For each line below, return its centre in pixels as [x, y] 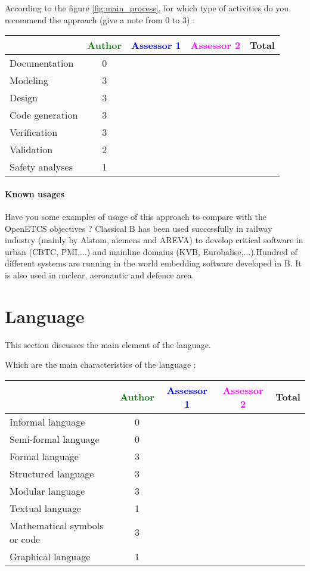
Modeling [29, 80]
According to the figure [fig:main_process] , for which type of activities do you [147, 8]
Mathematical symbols [57, 525]
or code [25, 539]
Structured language [52, 473]
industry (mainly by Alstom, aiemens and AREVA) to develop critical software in [154, 240]
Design [24, 98]
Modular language [47, 491]
